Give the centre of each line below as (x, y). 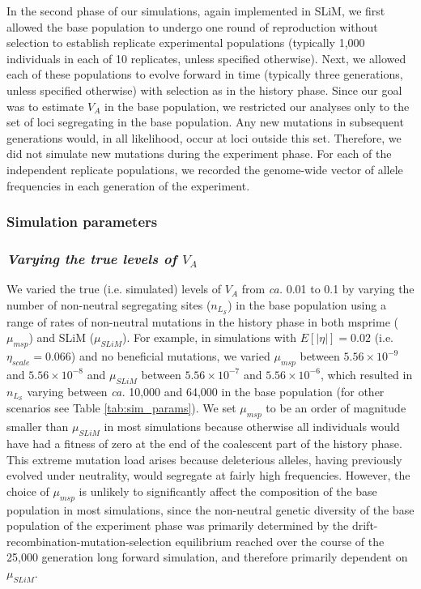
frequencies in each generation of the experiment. (128, 185)
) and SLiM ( (62, 337)
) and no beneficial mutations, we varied (170, 356)
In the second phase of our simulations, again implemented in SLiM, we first (196, 11)
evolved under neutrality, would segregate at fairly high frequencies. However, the (208, 475)
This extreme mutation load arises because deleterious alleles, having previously (204, 459)
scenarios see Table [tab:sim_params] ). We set (121, 408)
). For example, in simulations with (209, 337)
